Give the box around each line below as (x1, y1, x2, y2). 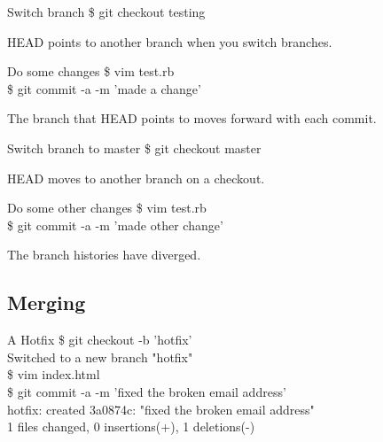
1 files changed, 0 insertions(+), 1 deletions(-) (7, 417, 255, 436)
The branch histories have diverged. (7, 245, 201, 264)
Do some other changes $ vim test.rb (7, 198, 207, 217)
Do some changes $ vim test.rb (7, 62, 175, 81)
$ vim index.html (7, 365, 100, 384)
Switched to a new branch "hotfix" (7, 347, 193, 366)
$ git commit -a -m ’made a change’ (7, 79, 201, 97)
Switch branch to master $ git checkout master (7, 138, 262, 157)
